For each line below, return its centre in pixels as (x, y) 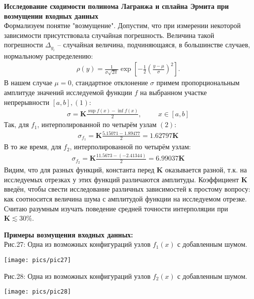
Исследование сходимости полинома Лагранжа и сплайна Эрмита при (116, 6)
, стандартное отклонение (109, 83)
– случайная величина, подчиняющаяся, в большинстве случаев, (154, 45)
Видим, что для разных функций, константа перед (79, 170)
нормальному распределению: (49, 55)
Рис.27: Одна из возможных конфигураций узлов (77, 244)
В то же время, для (33, 147)
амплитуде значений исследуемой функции (68, 92)
